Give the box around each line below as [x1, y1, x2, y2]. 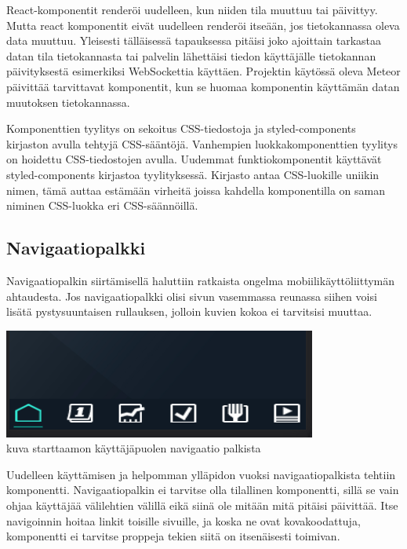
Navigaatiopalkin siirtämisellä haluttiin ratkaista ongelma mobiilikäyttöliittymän [6, 272, 395, 288]
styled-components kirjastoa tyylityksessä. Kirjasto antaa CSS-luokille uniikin [6, 166, 380, 182]
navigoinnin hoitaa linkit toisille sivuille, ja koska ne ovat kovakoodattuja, [6, 512, 361, 529]
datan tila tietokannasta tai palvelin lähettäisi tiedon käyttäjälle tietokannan [6, 47, 376, 64]
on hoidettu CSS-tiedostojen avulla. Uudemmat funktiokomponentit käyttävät [6, 151, 382, 167]
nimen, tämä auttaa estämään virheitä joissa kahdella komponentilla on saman [6, 181, 385, 198]
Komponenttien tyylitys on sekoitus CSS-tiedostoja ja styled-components [6, 120, 356, 137]
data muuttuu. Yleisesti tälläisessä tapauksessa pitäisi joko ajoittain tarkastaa [6, 32, 381, 49]
